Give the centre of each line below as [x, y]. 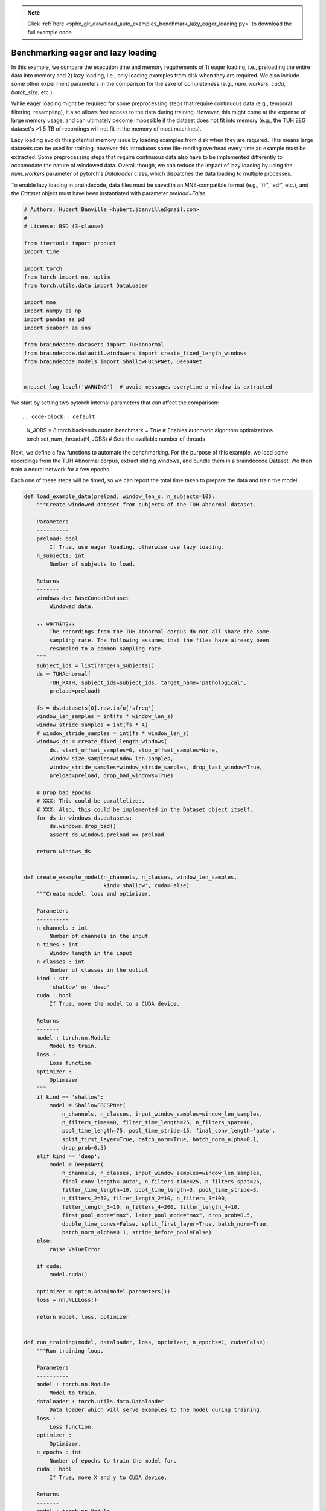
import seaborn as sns [57, 328]
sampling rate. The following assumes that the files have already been [159, 640]
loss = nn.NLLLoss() [67, 1300]
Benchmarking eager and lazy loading [84, 52]
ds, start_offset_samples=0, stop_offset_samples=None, [134, 750]
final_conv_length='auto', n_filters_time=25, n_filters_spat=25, [162, 1181]
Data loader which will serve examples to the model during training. [156, 1410]
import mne [40, 303]
